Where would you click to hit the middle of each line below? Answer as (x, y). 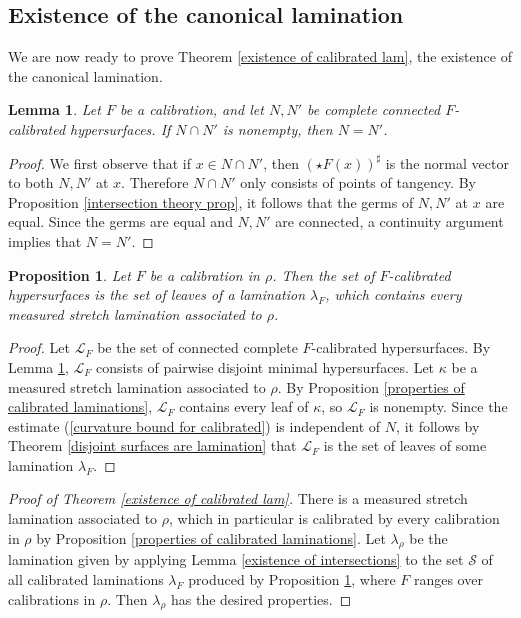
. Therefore (155, 182)
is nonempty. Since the (438, 406)
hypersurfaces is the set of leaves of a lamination (157, 294)
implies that (45, 240)
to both (31, 182)
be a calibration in (204, 274)
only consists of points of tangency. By (358, 182)
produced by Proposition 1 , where (292, 579)
